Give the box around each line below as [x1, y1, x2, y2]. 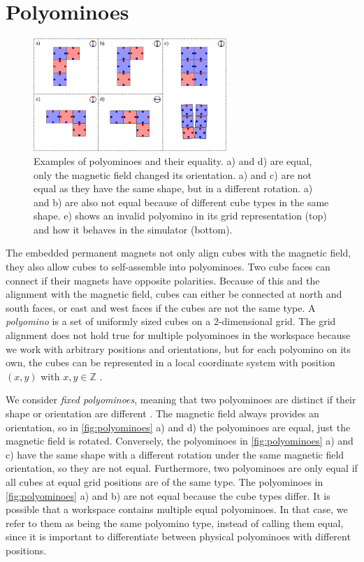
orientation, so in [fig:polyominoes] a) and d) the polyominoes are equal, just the [6, 419, 351, 434]
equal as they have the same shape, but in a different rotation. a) [34, 181, 313, 196]
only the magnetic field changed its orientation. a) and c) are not [34, 167, 312, 182]
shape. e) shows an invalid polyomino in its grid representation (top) [34, 208, 327, 223]
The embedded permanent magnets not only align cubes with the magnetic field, [6, 245, 351, 260]
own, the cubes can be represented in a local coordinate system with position [6, 355, 335, 370]
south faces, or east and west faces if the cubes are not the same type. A [6, 300, 316, 315]
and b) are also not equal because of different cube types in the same [34, 194, 329, 209]
